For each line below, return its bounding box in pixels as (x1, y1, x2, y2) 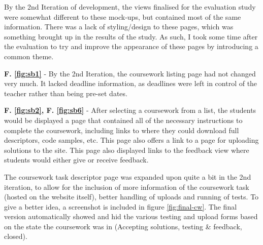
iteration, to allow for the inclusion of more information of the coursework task (4, 181, 249, 192)
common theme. (4, 51, 54, 61)
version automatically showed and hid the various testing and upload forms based (4, 211, 258, 222)
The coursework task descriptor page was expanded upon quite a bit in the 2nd (4, 171, 251, 182)
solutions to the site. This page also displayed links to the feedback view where (4, 144, 249, 155)
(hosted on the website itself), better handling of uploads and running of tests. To (4, 191, 259, 202)
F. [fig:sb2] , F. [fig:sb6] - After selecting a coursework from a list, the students (4, 105, 256, 115)
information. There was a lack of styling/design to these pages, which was (4, 21, 234, 32)
